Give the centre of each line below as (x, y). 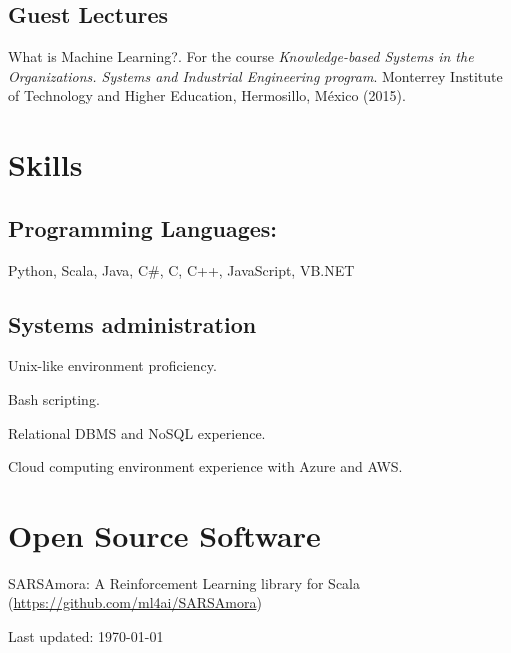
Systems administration (132, 323)
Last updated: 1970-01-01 (86, 636)
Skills (45, 164)
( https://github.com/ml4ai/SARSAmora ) (135, 602)
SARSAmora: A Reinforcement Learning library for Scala (184, 582)
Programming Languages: (143, 227)
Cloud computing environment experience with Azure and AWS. (205, 466)
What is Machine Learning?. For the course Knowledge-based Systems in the (241, 56)
